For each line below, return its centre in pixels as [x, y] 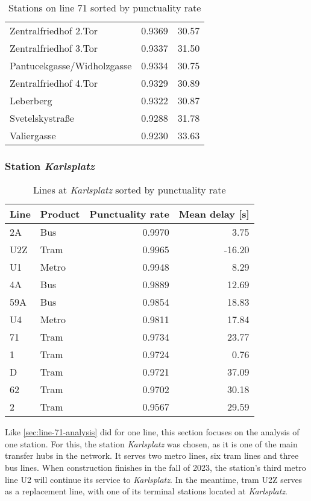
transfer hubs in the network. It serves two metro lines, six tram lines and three [152, 455]
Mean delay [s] [214, 214]
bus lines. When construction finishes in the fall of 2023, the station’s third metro [155, 467]
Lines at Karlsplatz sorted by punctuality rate [129, 190]
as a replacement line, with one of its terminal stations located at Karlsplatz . [146, 491]
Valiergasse [33, 135]
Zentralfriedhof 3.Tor [54, 48]
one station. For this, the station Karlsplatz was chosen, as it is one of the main [151, 443]
